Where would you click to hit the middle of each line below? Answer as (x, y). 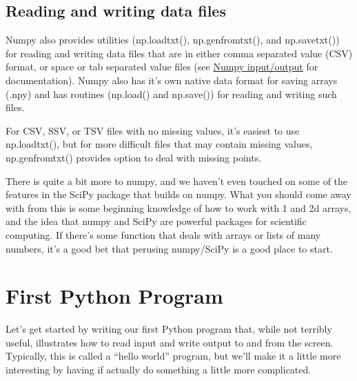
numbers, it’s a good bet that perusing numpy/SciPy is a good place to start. (169, 248)
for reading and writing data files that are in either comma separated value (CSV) (179, 53)
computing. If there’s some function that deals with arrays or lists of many (163, 234)
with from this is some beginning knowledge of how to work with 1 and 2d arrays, (178, 207)
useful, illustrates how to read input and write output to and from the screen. (170, 342)
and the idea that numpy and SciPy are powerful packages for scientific (156, 221)
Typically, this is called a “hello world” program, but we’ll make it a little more (173, 356)
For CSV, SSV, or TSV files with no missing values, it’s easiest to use (153, 130)
